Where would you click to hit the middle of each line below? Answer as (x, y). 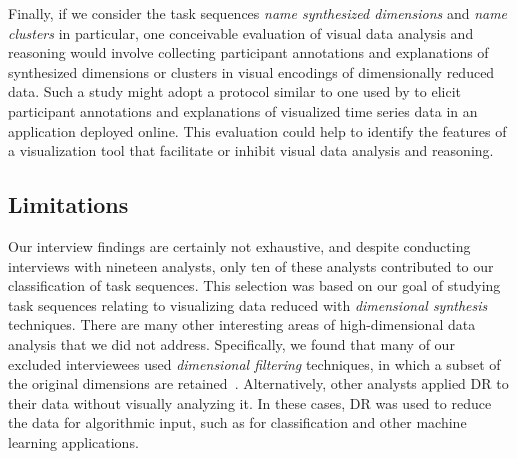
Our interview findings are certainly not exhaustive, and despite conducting (239, 245)
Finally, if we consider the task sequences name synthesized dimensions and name (258, 13)
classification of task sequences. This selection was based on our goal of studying (254, 285)
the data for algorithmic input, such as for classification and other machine (237, 422)
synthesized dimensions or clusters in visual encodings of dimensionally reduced (251, 71)
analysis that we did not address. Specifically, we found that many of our (231, 343)
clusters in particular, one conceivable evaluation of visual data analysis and (241, 32)
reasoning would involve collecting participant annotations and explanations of (248, 52)
